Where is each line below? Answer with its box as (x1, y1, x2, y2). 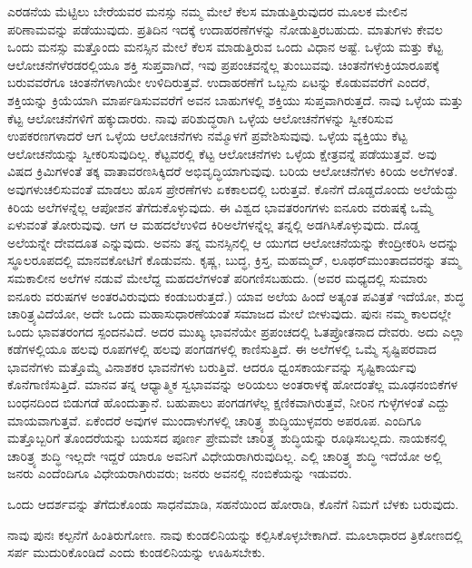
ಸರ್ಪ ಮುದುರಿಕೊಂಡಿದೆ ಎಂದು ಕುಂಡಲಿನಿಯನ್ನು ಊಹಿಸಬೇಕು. (7, 543, 266, 562)
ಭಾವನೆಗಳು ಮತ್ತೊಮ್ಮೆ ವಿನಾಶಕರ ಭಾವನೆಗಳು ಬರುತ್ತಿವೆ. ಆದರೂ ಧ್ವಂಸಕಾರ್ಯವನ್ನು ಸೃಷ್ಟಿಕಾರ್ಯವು (7, 357, 417, 376)
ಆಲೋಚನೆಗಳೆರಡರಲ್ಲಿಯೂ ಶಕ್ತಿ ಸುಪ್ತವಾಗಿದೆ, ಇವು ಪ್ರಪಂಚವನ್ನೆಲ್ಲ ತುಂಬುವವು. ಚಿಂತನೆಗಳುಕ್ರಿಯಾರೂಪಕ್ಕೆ (7, 54, 439, 73)
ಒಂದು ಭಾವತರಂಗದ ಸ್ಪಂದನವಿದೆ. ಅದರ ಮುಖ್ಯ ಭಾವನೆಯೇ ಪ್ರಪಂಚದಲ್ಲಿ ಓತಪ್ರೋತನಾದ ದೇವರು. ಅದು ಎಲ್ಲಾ (7, 321, 465, 340)
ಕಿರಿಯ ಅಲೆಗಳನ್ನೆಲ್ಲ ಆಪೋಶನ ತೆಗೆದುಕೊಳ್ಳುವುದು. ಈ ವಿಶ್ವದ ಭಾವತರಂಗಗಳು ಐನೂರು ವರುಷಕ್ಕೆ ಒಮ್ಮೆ (7, 197, 434, 216)
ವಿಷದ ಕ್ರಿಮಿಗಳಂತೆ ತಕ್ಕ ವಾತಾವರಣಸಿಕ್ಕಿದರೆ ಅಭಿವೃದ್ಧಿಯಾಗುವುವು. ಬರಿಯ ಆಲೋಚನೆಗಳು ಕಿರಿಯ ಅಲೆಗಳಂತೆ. (7, 162, 458, 181)
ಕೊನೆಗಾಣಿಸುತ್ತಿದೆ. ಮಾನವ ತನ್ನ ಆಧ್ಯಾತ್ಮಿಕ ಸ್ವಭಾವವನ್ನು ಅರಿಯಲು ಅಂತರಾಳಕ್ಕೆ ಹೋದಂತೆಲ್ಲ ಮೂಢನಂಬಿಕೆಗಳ (7, 375, 458, 394)
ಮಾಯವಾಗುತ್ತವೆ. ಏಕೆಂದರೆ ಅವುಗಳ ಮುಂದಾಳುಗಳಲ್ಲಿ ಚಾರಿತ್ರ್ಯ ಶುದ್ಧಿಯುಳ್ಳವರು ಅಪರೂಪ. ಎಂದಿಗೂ (7, 410, 422, 429)
